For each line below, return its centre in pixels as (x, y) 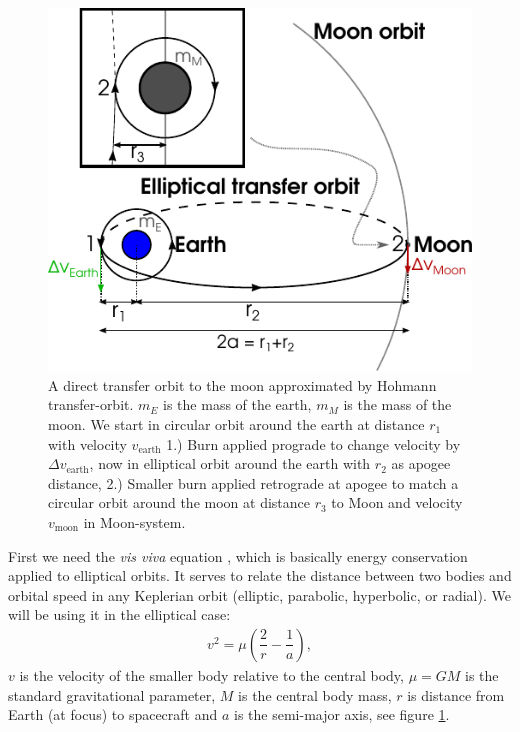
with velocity (87, 443)
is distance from (456, 694)
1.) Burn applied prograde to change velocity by (313, 443)
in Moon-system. (134, 521)
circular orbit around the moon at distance (179, 502)
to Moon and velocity (397, 502)
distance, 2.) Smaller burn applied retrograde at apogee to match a (253, 482)
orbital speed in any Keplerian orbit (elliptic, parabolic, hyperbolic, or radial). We (259, 594)
